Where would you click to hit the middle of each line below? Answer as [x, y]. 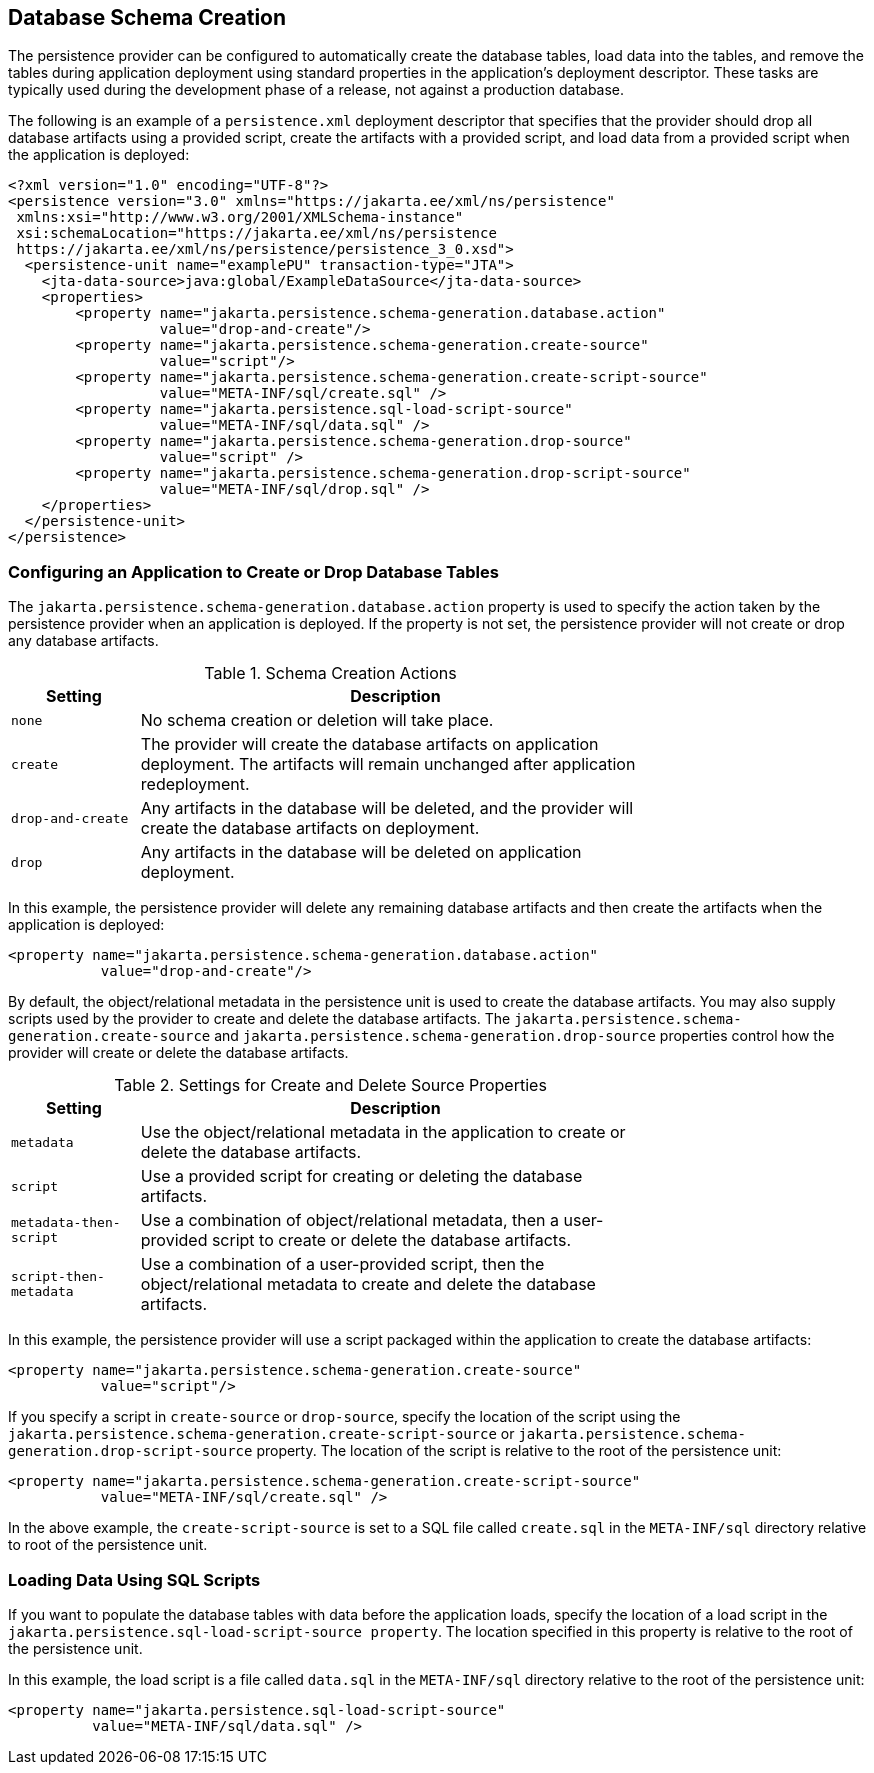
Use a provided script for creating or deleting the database [361, 1176]
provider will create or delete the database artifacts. [178, 1053]
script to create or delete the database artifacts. [391, 1240]
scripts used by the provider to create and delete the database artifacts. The [259, 1019]
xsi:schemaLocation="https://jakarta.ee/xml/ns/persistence [256, 233]
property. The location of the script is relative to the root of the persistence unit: [519, 1451]
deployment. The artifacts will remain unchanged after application [388, 764]
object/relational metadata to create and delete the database [368, 1284]
